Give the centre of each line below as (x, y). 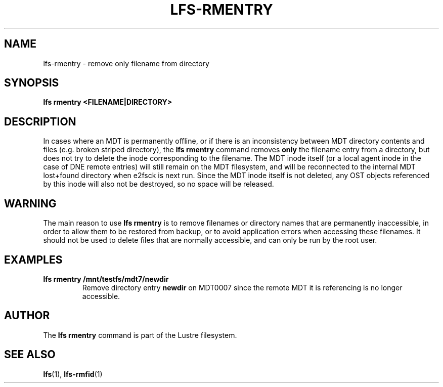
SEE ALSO (30, 355)
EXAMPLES (33, 260)
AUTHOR (27, 316)
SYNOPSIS (32, 83)
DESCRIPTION (40, 121)
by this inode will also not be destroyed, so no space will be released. (159, 184)
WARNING (30, 203)
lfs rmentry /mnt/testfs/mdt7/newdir (106, 279)
